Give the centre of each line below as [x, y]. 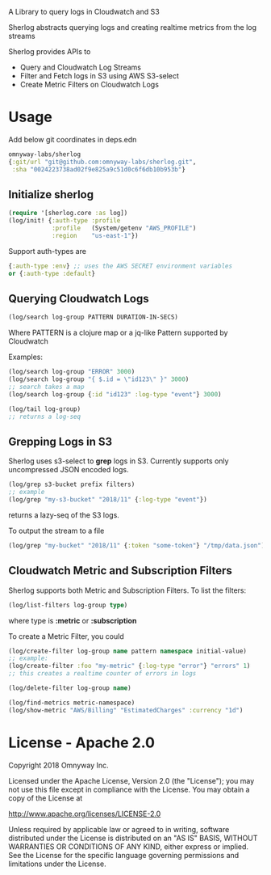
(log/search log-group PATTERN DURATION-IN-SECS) [94, 317]
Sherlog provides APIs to [50, 51]
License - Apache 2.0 [82, 742]
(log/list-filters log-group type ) [68, 605]
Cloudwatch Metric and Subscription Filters [120, 571]
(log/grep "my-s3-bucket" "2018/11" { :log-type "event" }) [108, 500]
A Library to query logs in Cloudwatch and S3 [84, 12]
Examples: [25, 357]
